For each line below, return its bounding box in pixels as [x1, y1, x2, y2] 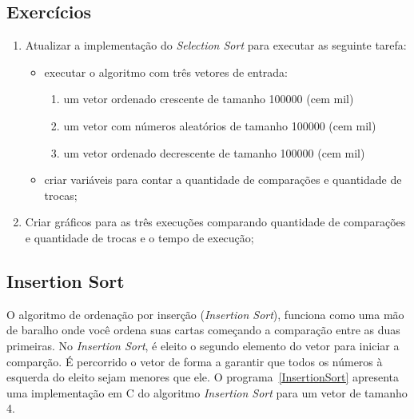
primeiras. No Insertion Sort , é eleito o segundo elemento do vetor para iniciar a [6, 337, 400, 353]
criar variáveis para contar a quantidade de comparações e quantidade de [44, 171, 402, 188]
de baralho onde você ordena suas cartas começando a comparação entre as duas [6, 321, 400, 338]
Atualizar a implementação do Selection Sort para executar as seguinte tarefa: [25, 37, 407, 54]
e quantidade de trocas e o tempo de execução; [25, 229, 254, 245]
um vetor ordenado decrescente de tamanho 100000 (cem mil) [63, 144, 365, 161]
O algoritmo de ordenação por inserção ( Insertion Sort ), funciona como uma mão [6, 305, 404, 322]
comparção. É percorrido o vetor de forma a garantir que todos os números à [6, 353, 383, 369]
